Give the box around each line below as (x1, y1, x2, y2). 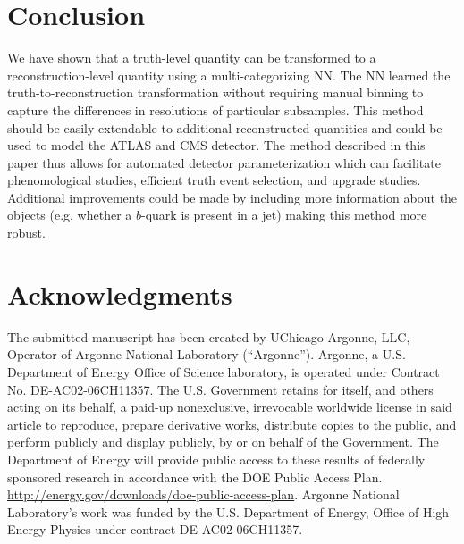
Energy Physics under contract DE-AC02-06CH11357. (7, 520, 303, 539)
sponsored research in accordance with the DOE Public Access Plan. (7, 467, 383, 486)
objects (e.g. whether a (7, 205, 132, 224)
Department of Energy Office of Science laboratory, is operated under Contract (7, 362, 440, 381)
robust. (7, 223, 46, 242)
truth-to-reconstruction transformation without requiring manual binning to (7, 83, 424, 102)
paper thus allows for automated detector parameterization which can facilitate (7, 153, 441, 172)
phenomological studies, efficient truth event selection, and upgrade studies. (7, 171, 421, 189)
